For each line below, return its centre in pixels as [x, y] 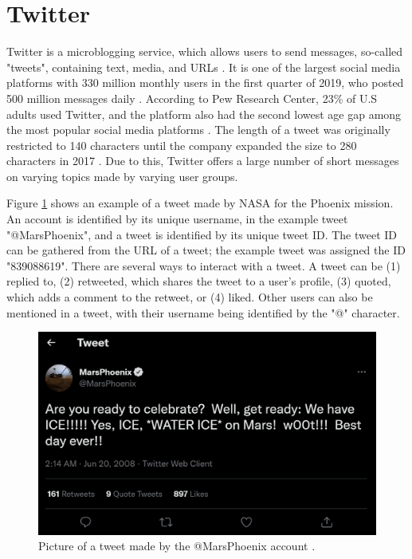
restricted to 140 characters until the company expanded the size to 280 [182, 145]
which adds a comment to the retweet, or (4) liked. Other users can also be [190, 297]
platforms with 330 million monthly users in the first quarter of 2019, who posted [205, 83]
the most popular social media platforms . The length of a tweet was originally [198, 130]
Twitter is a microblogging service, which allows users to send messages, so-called [205, 51]
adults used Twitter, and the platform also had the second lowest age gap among [204, 114]
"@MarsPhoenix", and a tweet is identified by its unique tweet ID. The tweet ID [202, 234]
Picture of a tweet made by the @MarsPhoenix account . [177, 546]
